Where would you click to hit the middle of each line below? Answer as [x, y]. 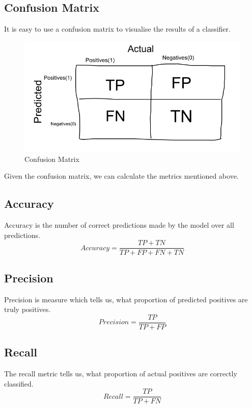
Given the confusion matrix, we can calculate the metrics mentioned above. [121, 176]
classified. [19, 383]
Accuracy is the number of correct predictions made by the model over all [119, 225]
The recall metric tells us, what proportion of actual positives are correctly [121, 373]
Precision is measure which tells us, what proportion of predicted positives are [126, 299]
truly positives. [27, 309]
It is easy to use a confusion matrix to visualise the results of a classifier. [117, 29]
